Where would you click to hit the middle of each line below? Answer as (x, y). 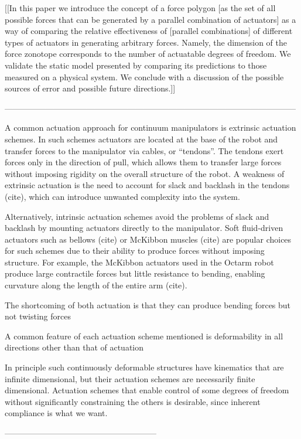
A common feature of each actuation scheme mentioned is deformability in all (144, 336)
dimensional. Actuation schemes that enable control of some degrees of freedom (147, 390)
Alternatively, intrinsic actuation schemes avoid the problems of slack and (137, 216)
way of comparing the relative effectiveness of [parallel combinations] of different (149, 31)
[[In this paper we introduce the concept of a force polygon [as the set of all (140, 8)
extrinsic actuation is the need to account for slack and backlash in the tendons (147, 185)
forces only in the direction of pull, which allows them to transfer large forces (143, 162)
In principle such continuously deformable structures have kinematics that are (144, 367)
